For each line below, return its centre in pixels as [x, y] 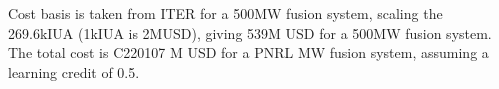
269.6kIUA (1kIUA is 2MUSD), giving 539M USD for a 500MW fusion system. [250, 32]
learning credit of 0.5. [74, 71]
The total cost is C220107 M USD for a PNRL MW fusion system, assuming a [248, 52]
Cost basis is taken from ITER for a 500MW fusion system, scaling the [225, 13]
